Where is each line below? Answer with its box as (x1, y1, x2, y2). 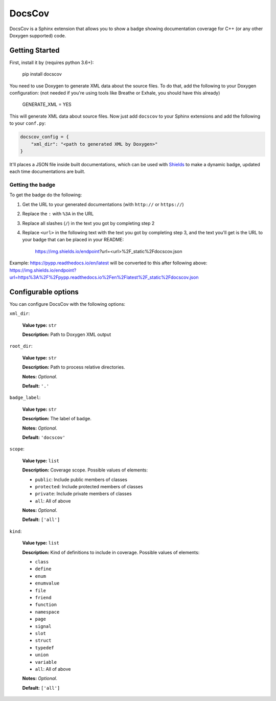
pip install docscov (22, 71, 62, 77)
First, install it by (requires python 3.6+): (9, 59, 94, 65)
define (35, 566, 52, 572)
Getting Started (9, 46, 60, 55)
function (35, 602, 57, 608)
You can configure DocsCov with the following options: (9, 301, 125, 307)
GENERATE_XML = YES (22, 101, 72, 107)
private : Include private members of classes (35, 491, 132, 497)
